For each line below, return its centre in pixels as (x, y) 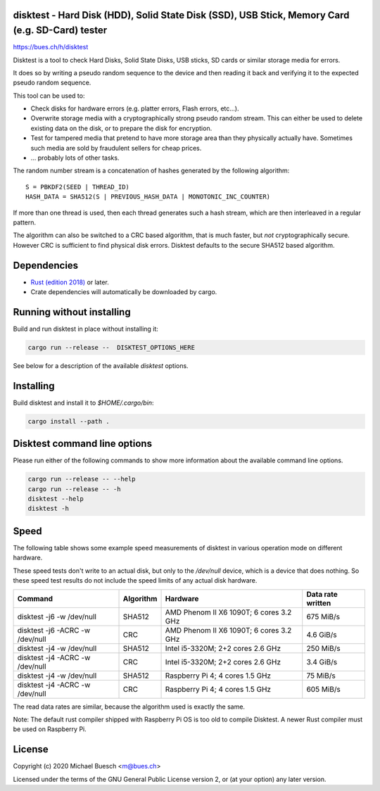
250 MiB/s (323, 648)
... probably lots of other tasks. (75, 158)
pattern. (25, 222)
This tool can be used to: (49, 96)
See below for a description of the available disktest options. (101, 365)
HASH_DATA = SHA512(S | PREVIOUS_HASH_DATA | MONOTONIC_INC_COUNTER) (148, 197)
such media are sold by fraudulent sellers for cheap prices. (116, 148)
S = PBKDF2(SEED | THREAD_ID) (78, 187)
